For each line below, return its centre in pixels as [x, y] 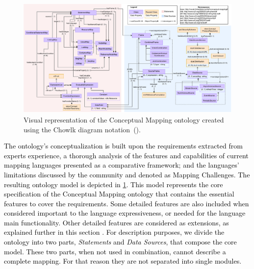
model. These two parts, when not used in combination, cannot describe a [115, 251]
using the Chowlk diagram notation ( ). [82, 129]
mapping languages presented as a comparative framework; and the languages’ [122, 165]
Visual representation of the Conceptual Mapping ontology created [124, 119]
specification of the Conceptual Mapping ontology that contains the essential [119, 194]
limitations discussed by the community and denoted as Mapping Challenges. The [127, 174]
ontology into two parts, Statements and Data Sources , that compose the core [120, 242]
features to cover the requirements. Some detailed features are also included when [127, 203]
